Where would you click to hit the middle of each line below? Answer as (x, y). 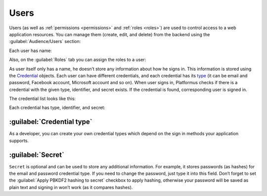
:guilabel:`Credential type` (51, 122)
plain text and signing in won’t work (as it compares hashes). (71, 187)
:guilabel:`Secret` (37, 155)
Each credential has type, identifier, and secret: (57, 108)
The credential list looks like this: (43, 98)
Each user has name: (30, 50)
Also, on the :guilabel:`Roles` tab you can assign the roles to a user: (78, 60)
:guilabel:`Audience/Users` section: (45, 42)
